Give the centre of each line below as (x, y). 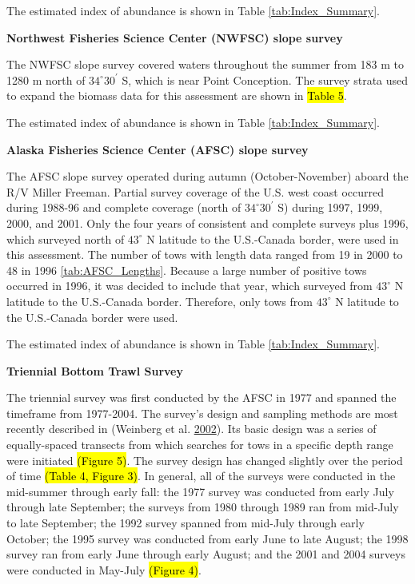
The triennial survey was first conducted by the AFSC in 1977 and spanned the (202, 397)
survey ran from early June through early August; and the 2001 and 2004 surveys (206, 554)
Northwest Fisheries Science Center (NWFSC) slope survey (175, 37)
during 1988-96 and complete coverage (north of (124, 207)
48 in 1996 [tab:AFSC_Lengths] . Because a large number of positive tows (187, 270)
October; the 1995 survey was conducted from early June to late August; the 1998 (207, 538)
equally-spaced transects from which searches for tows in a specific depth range (200, 445)
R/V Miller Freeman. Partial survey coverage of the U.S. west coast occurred (195, 191)
